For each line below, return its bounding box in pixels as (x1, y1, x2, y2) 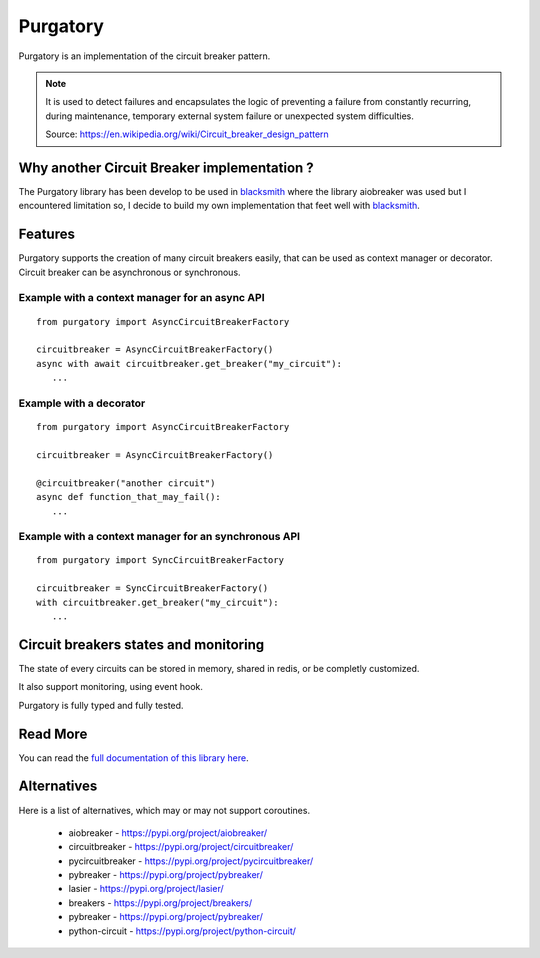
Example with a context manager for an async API (18, 291, 265, 305)
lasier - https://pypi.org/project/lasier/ (68, 883, 224, 895)
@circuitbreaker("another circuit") (36, 477, 216, 489)
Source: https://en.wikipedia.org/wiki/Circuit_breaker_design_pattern (45, 128, 329, 140)
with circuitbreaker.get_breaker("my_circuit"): (36, 596, 279, 608)
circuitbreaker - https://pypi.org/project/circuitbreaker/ (68, 841, 294, 853)
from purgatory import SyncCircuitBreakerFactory (36, 555, 285, 566)
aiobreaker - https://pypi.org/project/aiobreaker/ (68, 826, 268, 839)
